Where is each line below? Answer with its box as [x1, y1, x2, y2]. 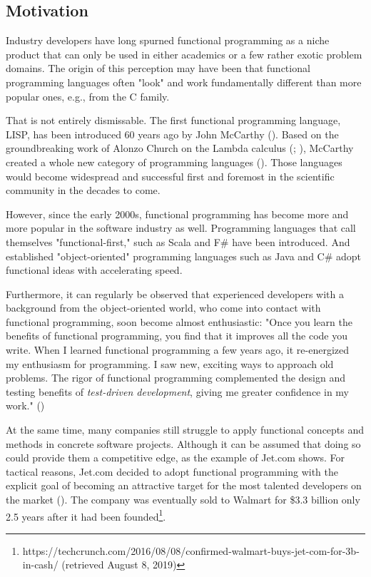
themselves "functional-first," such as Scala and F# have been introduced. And [6, 234, 350, 249]
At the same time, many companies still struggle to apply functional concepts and [6, 422, 365, 437]
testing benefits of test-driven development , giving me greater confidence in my [6, 384, 349, 399]
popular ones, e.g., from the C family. [6, 88, 170, 103]
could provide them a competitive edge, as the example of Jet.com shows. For [6, 450, 345, 465]
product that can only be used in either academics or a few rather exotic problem [6, 46, 362, 61]
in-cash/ [22, 557, 59, 572]
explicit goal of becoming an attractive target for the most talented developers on [6, 478, 362, 493]
